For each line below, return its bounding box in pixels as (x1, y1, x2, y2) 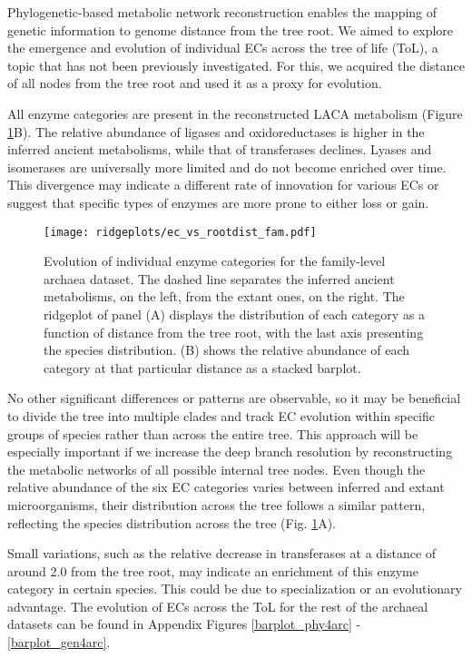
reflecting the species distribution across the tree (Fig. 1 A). (7, 513, 337, 532)
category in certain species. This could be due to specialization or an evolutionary (7, 579, 462, 598)
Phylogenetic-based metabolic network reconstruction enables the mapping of (7, 3, 438, 21)
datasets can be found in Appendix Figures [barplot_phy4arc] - (7, 614, 361, 633)
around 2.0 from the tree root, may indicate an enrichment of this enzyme (7, 561, 418, 580)
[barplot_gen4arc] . (7, 633, 111, 652)
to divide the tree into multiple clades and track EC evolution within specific (7, 406, 435, 425)
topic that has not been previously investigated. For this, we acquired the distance (7, 55, 465, 74)
